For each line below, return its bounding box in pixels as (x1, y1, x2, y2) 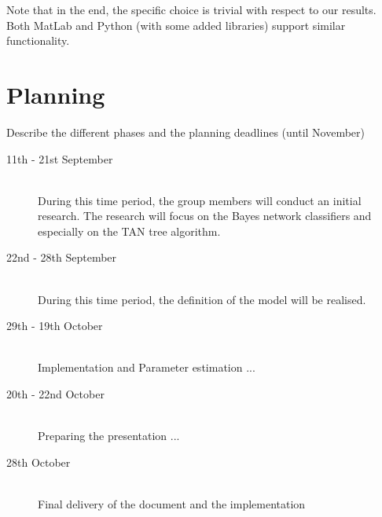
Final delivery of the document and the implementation (38, 496, 306, 511)
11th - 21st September (6, 150, 113, 167)
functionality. (6, 32, 70, 49)
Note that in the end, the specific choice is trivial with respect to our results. (6, 2, 376, 17)
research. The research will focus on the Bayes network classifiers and (38, 207, 372, 224)
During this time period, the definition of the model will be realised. (38, 291, 366, 307)
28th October (6, 453, 71, 470)
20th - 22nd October (6, 386, 105, 402)
